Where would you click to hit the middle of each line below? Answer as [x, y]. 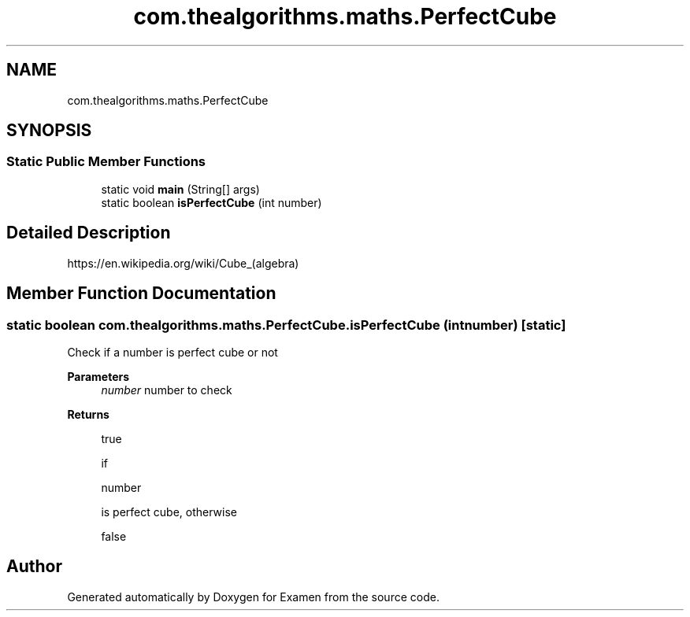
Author [34, 567]
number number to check [167, 390]
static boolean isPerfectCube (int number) [211, 202]
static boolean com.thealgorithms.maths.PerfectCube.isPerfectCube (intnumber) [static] [286, 325]
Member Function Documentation [141, 294]
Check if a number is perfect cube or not [172, 352]
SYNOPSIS [49, 131]
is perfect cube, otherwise [169, 512]
